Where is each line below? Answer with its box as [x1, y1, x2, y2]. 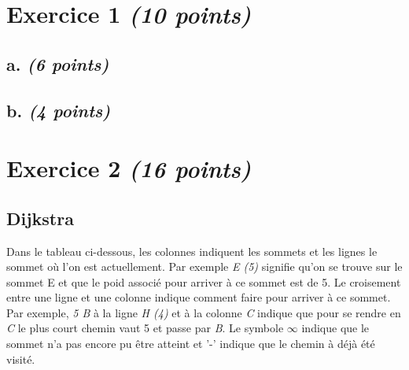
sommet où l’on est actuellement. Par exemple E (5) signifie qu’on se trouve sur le [6, 258, 403, 275]
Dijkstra [6, 205, 74, 230]
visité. [6, 350, 35, 367]
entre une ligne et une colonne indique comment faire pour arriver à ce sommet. [6, 289, 391, 305]
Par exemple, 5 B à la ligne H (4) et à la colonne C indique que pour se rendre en [6, 304, 401, 320]
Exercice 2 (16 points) [6, 152, 252, 185]
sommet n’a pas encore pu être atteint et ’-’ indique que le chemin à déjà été [6, 335, 375, 352]
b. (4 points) [6, 98, 111, 122]
